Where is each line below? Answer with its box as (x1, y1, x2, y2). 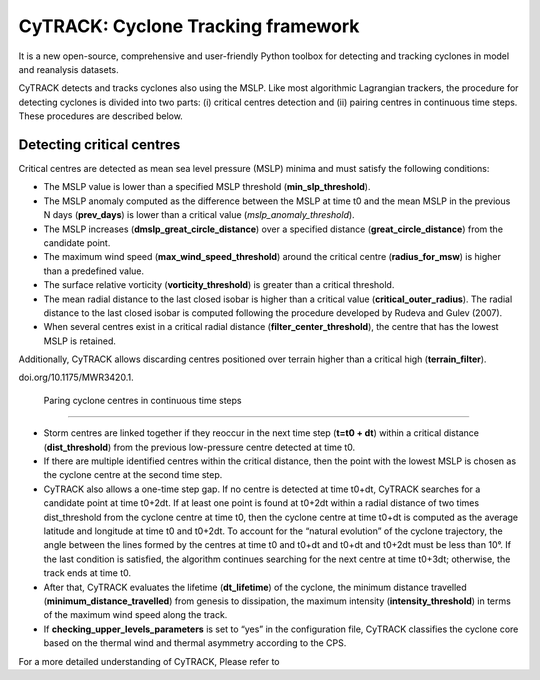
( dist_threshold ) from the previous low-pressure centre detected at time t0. (43, 441, 356, 453)
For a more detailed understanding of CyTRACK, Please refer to (18, 655, 280, 667)
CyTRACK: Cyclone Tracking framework (18, 15, 360, 37)
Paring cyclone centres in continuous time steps (43, 394, 242, 406)
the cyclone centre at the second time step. (43, 469, 223, 481)
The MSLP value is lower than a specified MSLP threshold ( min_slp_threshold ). (43, 181, 371, 193)
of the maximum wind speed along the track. (43, 609, 228, 621)
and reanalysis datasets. (18, 63, 119, 75)
